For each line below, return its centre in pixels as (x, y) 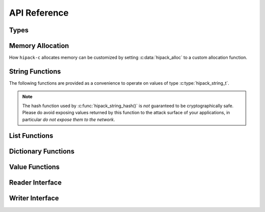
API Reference (39, 13)
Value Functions (34, 167)
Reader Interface (35, 183)
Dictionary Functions (42, 152)
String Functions (35, 71)
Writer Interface (34, 198)
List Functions (31, 136)
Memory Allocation (39, 46)
